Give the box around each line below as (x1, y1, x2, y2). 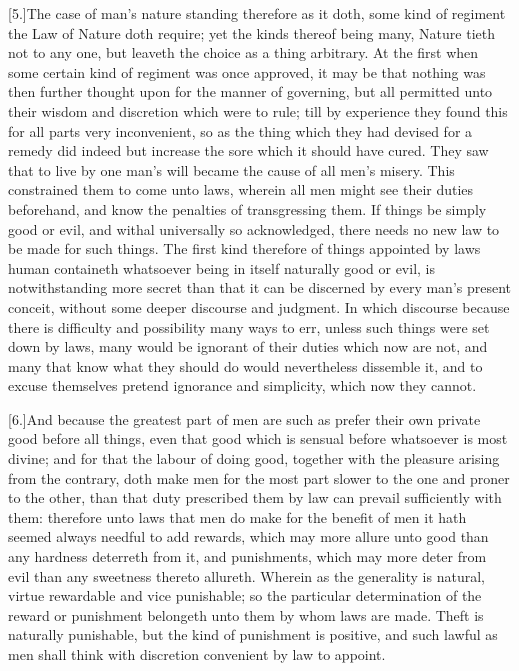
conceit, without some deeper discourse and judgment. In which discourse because (8, 296, 510, 317)
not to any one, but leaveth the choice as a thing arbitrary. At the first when (8, 42, 479, 63)
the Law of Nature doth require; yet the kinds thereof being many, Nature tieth (8, 22, 495, 43)
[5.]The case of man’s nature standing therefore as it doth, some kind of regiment (8, 3, 506, 23)
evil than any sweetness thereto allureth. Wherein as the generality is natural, (8, 565, 485, 586)
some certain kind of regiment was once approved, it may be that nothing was (8, 61, 486, 82)
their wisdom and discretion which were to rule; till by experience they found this (8, 100, 508, 121)
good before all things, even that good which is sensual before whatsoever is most (8, 428, 508, 449)
